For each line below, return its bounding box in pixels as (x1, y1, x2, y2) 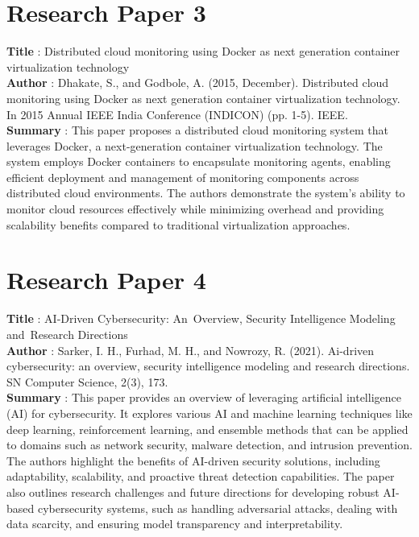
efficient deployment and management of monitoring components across (6, 168, 359, 185)
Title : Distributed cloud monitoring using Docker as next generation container (6, 43, 400, 60)
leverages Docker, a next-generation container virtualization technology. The (6, 137, 383, 154)
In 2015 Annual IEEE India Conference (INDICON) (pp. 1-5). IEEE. (6, 105, 348, 122)
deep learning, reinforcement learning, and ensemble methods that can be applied (6, 420, 409, 437)
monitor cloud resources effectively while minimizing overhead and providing (6, 200, 384, 217)
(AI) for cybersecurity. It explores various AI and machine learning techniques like (6, 404, 413, 421)
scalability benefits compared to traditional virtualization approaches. (6, 216, 351, 233)
